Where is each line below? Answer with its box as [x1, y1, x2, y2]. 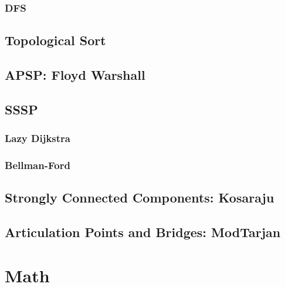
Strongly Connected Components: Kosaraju [5, 188, 274, 207]
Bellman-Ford [5, 157, 70, 172]
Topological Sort [5, 31, 106, 49]
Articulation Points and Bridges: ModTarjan [5, 223, 281, 241]
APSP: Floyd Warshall [5, 66, 145, 84]
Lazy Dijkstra [5, 131, 70, 146]
